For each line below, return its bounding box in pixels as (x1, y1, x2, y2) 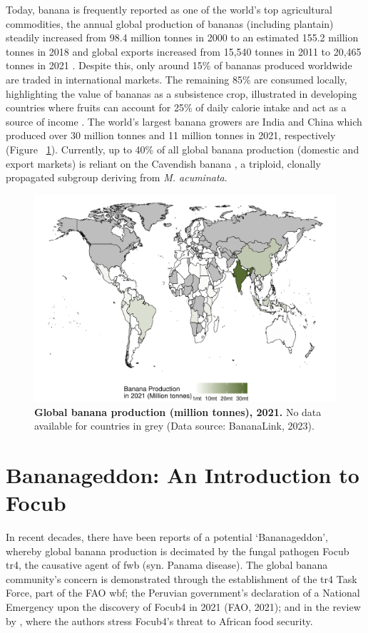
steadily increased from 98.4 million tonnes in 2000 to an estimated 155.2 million (6, 30, 359, 45)
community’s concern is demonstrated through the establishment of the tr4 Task (6, 571, 357, 586)
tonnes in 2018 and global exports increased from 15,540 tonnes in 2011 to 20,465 (6, 44, 362, 59)
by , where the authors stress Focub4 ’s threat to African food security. (6, 613, 313, 628)
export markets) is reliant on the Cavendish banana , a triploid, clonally (6, 156, 321, 171)
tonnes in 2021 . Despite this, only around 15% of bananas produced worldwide (6, 58, 352, 73)
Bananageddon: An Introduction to (6, 460, 359, 489)
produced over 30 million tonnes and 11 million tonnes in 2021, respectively (6, 128, 336, 143)
